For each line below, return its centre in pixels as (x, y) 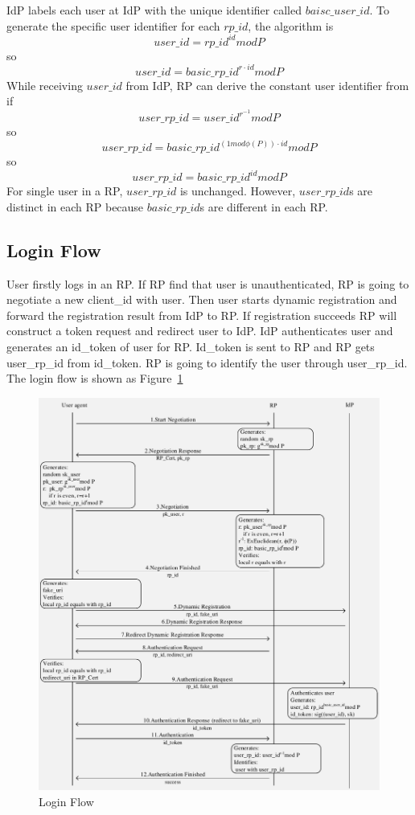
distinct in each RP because (75, 206)
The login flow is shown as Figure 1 (95, 378)
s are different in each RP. (264, 206)
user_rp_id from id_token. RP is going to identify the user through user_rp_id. (207, 362)
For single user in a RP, (65, 191)
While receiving (45, 85)
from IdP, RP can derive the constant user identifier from (267, 85)
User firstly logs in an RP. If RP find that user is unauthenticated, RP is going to (208, 283)
